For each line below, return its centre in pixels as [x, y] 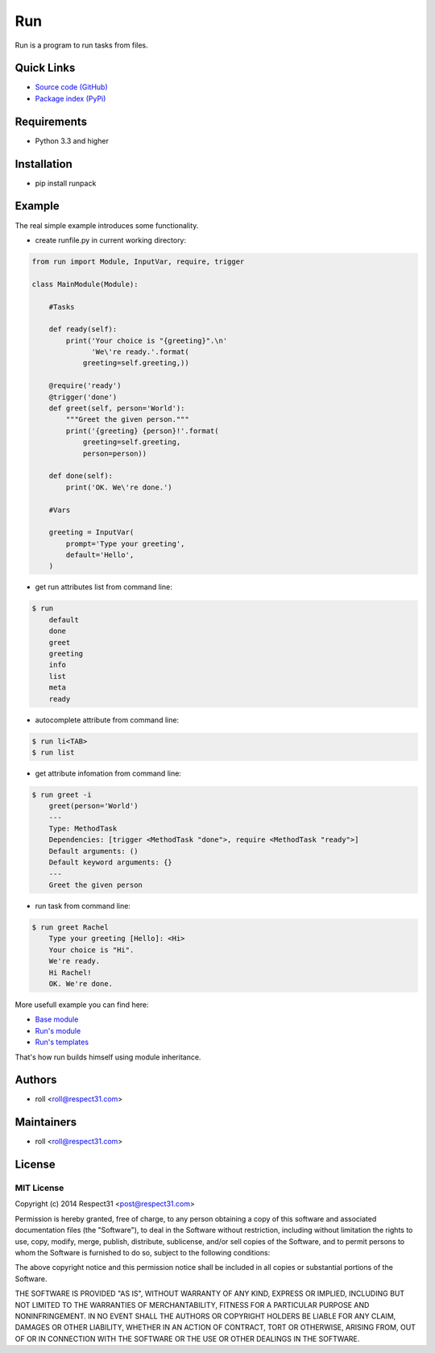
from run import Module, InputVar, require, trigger [138, 261]
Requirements [51, 121]
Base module [57, 1019]
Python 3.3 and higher [72, 140]
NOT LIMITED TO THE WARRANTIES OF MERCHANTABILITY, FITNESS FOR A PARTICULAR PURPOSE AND [192, 1305]
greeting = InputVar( [91, 533]
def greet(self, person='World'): [117, 408]
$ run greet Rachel [70, 927]
